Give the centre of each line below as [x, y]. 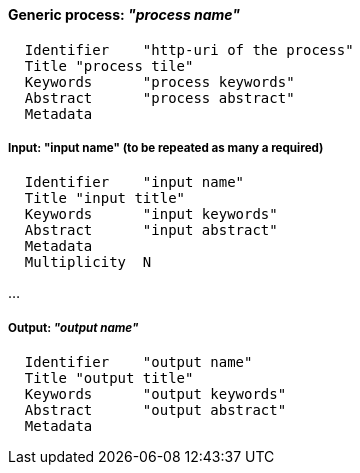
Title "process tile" [109, 65]
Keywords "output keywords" [155, 394]
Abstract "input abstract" [151, 230]
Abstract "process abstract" [159, 97]
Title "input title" [105, 198]
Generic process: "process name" [124, 14]
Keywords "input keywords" [151, 214]
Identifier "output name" [138, 362]
